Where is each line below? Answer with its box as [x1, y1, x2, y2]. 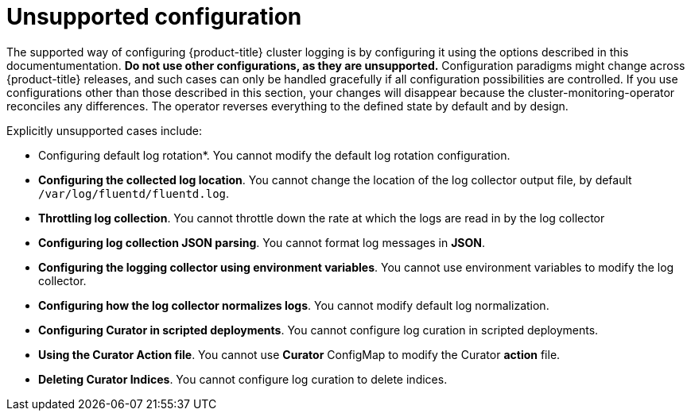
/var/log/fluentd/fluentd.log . [38, 186, 230, 200]
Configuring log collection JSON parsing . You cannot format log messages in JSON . [38, 235, 485, 249]
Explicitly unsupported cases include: [6, 123, 202, 137]
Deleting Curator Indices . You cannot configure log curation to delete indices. [38, 372, 448, 386]
